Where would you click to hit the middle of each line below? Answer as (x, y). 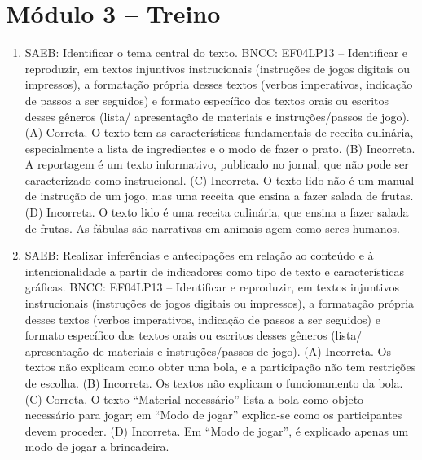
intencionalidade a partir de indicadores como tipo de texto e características (214, 271)
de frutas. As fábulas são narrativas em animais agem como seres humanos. (212, 228)
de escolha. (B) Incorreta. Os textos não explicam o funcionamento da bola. (214, 383)
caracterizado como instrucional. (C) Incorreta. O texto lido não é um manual (220, 180)
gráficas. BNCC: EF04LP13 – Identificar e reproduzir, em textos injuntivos (212, 287)
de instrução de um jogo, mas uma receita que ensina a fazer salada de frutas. (219, 196)
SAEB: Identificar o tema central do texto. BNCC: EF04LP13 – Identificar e (216, 53)
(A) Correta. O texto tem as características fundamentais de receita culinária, (219, 132)
